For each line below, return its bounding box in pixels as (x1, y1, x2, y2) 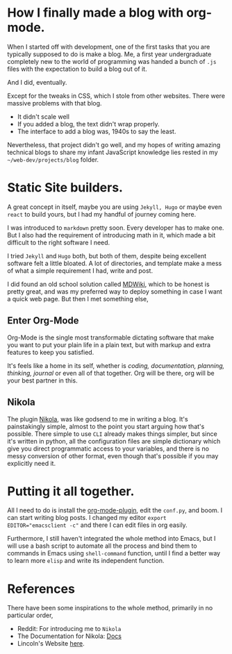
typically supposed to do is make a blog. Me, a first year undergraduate (7, 50, 212, 58)
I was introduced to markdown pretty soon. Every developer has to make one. (7, 224, 224, 232)
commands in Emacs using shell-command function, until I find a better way (7, 549, 221, 557)
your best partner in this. (7, 376, 78, 385)
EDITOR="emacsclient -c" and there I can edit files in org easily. (7, 521, 188, 529)
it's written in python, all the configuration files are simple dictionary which (7, 437, 221, 445)
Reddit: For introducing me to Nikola (17, 625, 122, 633)
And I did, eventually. (7, 78, 67, 86)
